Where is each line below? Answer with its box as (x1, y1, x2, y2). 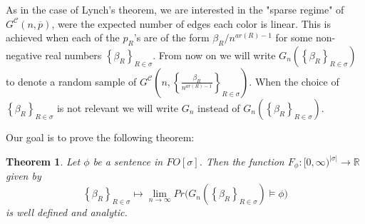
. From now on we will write (153, 47, 276, 62)
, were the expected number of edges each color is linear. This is (51, 16, 331, 31)
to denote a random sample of (6, 73, 137, 88)
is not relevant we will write (56, 100, 179, 115)
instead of (197, 100, 240, 115)
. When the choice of (249, 73, 339, 88)
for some (275, 30, 313, 45)
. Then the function (199, 154, 284, 169)
